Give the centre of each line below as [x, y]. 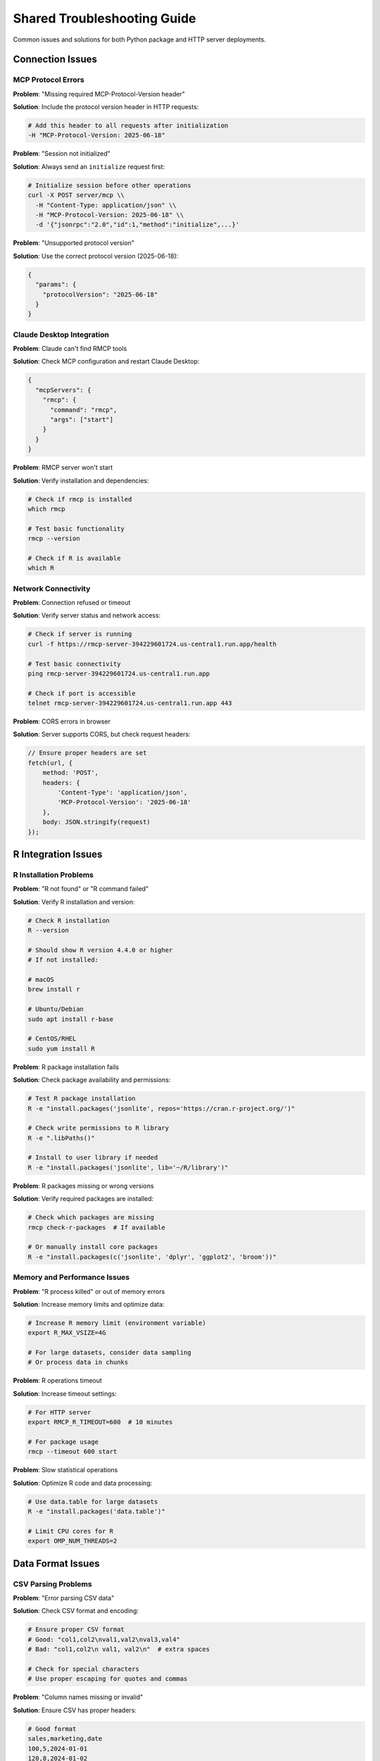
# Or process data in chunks [78, 1362]
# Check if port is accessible [82, 693]
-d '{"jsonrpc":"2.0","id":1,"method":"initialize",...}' [138, 225]
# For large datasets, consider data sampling [109, 1353]
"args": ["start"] [82, 419]
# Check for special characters [84, 1669]
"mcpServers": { [63, 390]
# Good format [52, 1729]
